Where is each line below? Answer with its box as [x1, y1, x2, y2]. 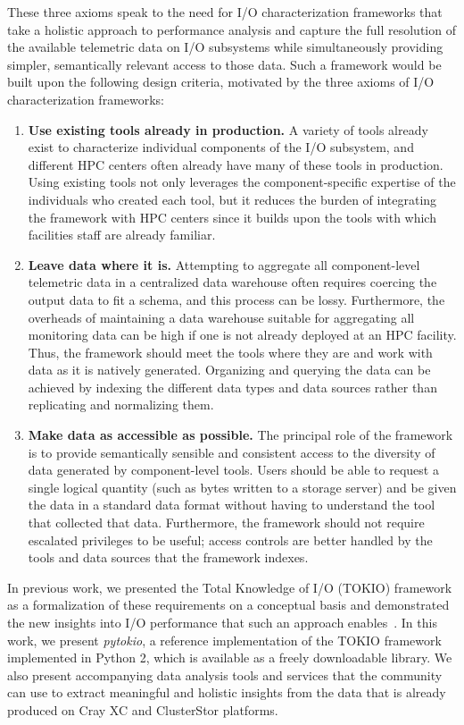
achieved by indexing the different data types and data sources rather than [28, 377, 437, 396]
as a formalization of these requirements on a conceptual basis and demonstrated [7, 595, 450, 614]
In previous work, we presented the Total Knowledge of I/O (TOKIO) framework [7, 577, 452, 596]
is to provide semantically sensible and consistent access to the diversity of [28, 443, 435, 461]
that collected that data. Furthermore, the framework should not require [28, 513, 425, 532]
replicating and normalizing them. [28, 395, 214, 414]
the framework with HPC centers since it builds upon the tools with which [28, 207, 436, 226]
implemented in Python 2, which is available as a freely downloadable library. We [7, 648, 452, 667]
